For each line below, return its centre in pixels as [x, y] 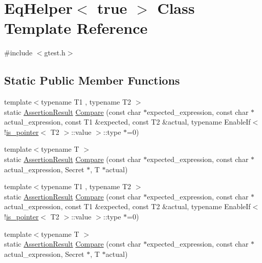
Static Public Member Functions [92, 80]
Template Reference [76, 28]
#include [18, 53]
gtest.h [55, 53]
